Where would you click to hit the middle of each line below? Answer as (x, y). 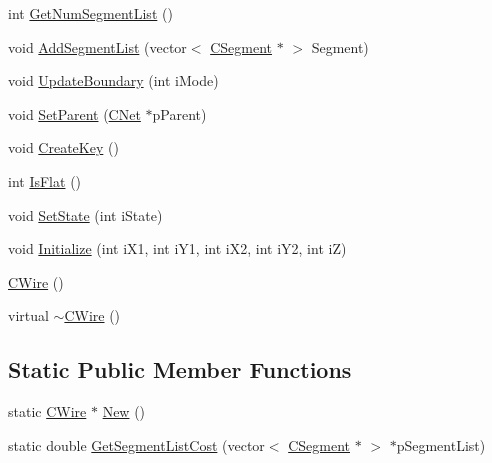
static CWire (47, 411)
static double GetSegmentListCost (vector (136, 444)
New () (124, 411)
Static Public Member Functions (180, 369)
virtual (28, 315)
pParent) (179, 113)
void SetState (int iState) (85, 214)
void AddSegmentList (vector (97, 46)
